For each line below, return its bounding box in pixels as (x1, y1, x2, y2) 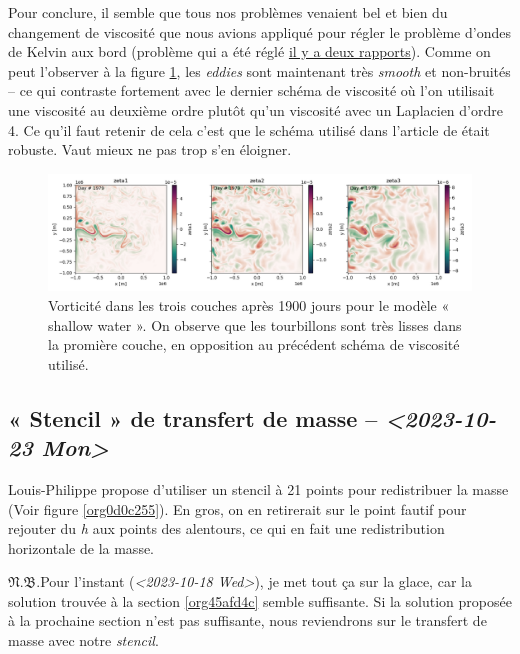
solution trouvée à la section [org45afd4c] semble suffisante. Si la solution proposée (8, 590, 512, 611)
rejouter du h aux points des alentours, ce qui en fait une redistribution (8, 518, 445, 539)
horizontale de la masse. (8, 537, 155, 558)
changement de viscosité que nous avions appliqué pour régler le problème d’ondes (8, 21, 511, 42)
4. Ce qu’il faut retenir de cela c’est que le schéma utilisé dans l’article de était (8, 119, 490, 140)
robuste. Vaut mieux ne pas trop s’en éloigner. (8, 139, 292, 160)
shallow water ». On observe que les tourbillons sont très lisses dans (48, 314, 462, 335)
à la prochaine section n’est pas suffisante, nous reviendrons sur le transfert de (8, 610, 487, 631)
